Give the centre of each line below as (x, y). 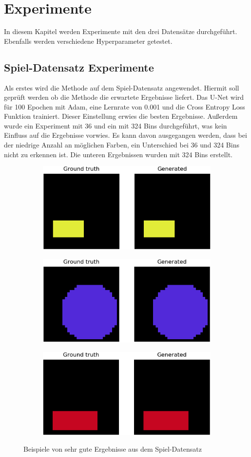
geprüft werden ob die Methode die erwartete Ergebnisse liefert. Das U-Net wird (124, 97)
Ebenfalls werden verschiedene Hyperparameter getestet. (88, 41)
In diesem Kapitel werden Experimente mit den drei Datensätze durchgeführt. (121, 31)
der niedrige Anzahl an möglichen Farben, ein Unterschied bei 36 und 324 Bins (122, 145)
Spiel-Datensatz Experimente (79, 67)
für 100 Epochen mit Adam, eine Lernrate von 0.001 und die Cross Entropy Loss (125, 106)
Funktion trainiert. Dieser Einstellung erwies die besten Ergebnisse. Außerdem (121, 116)
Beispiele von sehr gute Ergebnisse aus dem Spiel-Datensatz (113, 448)
